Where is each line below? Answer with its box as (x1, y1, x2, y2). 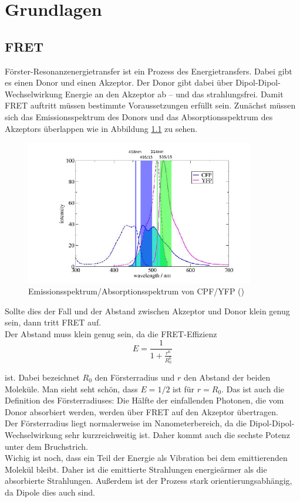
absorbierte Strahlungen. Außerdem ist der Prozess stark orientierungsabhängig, (5, 474, 292, 487)
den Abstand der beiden (184, 371, 271, 383)
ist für (173, 382, 195, 395)
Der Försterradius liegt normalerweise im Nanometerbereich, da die (5, 417, 247, 429)
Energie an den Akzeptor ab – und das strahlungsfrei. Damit (65, 87, 284, 100)
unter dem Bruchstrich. (5, 440, 88, 452)
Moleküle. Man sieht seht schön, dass (5, 382, 138, 395)
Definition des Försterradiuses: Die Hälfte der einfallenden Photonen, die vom (5, 394, 284, 406)
